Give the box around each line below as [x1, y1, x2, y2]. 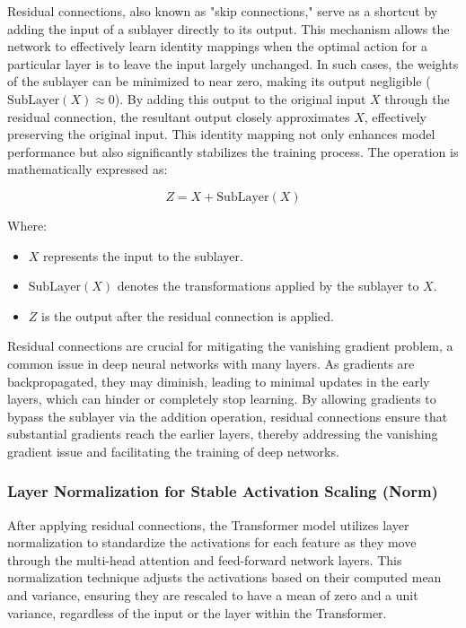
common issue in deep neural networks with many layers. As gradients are [7, 353, 415, 372]
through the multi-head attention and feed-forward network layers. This [7, 550, 402, 569]
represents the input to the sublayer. [43, 246, 243, 265]
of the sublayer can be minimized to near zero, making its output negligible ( [7, 72, 431, 91]
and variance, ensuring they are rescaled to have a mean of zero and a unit [7, 586, 418, 605]
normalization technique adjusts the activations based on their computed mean [7, 568, 442, 587]
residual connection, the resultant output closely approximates [7, 107, 350, 126]
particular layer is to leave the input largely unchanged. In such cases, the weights [7, 54, 459, 73]
